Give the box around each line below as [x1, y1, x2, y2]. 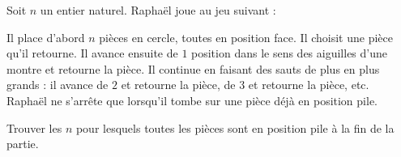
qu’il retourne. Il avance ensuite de [6, 45, 178, 62]
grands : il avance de [6, 76, 109, 93]
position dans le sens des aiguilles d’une [191, 45, 387, 62]
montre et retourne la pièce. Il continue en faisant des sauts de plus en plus [6, 60, 380, 77]
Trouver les [6, 119, 62, 136]
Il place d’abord [6, 28, 85, 45]
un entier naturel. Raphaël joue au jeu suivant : [40, 2, 276, 18]
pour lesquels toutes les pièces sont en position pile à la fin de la [75, 119, 395, 136]
